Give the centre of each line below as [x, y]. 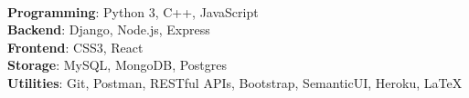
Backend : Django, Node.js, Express [109, 29]
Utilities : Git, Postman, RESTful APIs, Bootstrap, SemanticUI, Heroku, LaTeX [235, 82]
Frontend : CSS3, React [75, 47]
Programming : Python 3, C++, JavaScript [133, 11]
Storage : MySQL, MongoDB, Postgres [117, 65]
